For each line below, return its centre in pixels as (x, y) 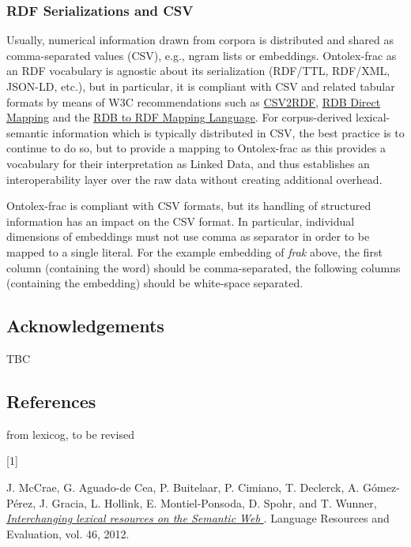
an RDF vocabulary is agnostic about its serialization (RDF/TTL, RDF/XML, (198, 71)
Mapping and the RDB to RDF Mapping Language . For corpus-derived (179, 117)
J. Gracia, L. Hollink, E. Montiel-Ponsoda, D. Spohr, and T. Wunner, (208, 502)
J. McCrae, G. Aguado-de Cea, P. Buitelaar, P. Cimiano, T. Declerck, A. (183, 487)
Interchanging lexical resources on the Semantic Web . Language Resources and (198, 518)
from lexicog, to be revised (70, 434)
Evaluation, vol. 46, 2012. (68, 533)
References (51, 401)
